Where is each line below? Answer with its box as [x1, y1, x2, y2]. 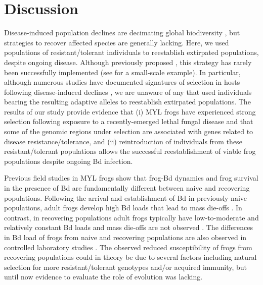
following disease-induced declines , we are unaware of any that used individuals [4, 86, 252, 97]
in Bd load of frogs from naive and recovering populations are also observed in [4, 232, 247, 242]
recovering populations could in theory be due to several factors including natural [4, 252, 257, 262]
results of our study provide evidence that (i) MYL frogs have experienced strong [4, 106, 256, 117]
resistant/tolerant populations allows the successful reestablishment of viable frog [4, 146, 256, 156]
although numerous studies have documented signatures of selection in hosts [4, 77, 240, 87]
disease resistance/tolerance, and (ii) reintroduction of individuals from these [4, 136, 242, 146]
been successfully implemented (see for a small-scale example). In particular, [4, 67, 241, 77]
